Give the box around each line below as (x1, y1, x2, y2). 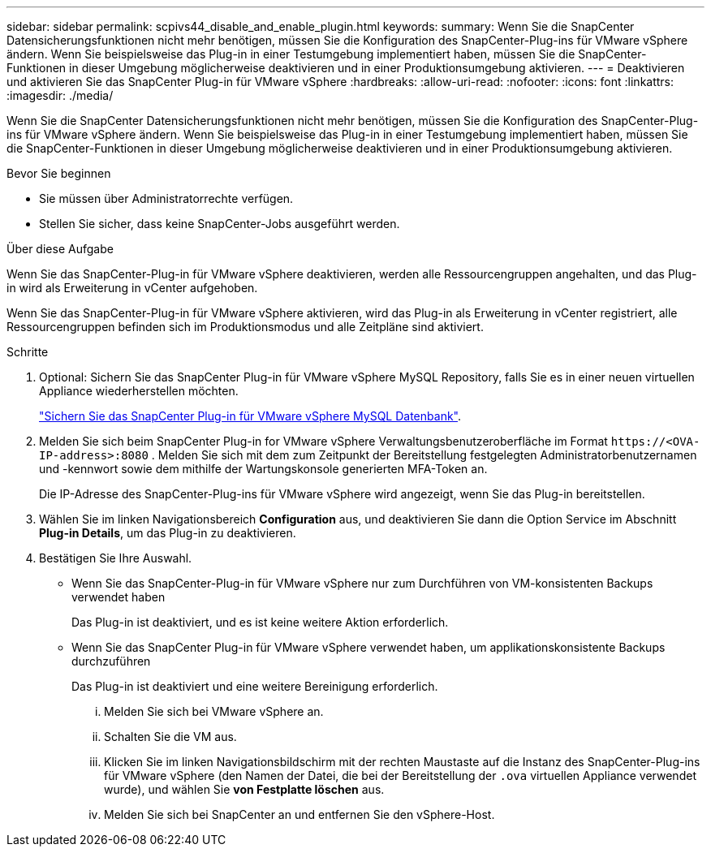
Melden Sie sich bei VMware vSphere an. (104, 704, 324, 718)
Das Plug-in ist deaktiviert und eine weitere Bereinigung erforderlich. (71, 679, 438, 693)
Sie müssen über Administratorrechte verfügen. (39, 192, 294, 205)
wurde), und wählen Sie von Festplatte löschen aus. (104, 782, 385, 796)
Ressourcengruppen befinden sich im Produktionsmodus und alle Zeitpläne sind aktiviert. (6, 320, 484, 334)
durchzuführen (71, 654, 151, 668)
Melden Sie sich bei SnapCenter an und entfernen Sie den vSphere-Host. (104, 808, 495, 821)
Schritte (6, 345, 49, 359)
